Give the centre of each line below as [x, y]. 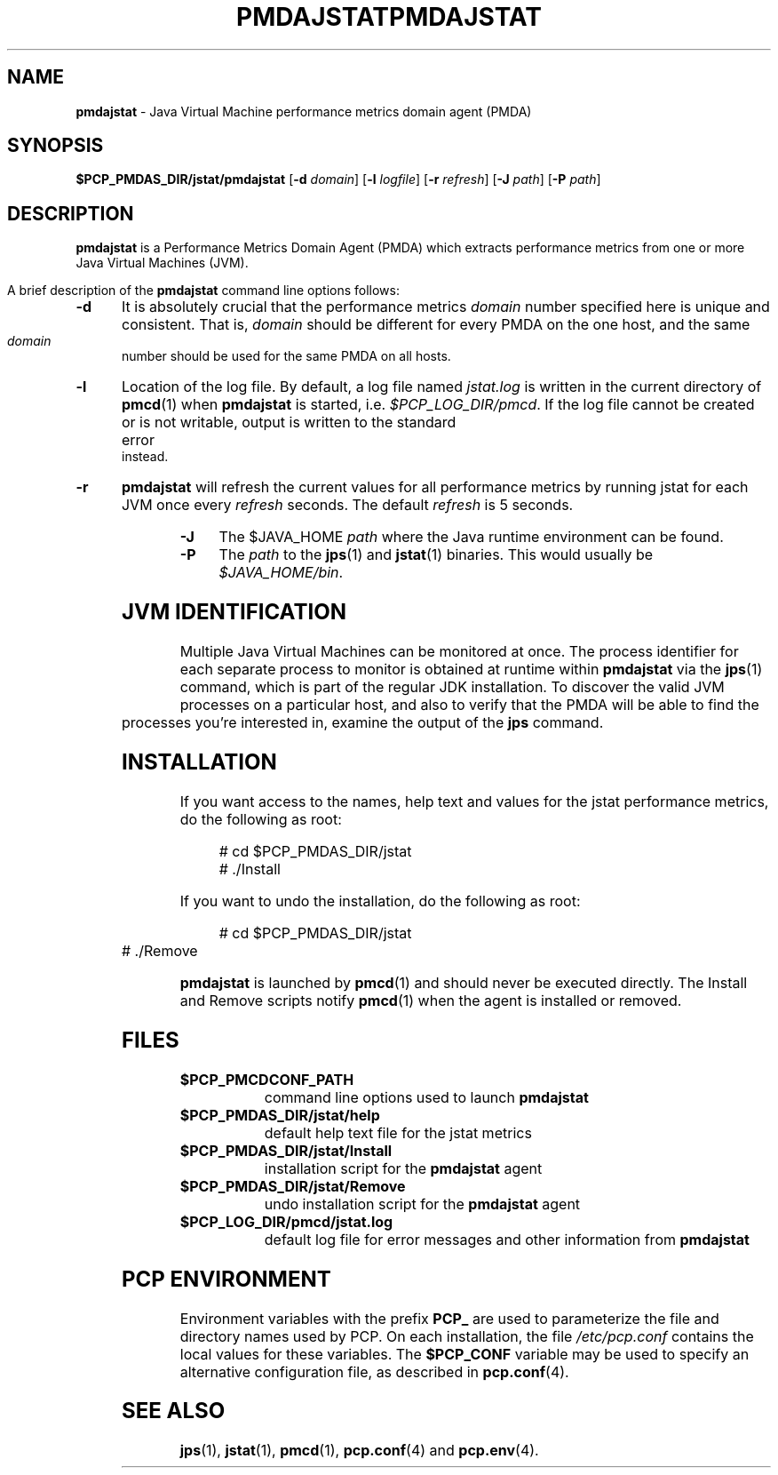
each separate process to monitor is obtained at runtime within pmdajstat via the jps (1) [471, 670]
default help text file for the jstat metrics [398, 1132]
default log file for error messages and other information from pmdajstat [507, 1239]
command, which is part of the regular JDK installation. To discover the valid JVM [452, 687]
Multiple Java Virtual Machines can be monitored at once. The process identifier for [459, 652]
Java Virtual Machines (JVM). [162, 263]
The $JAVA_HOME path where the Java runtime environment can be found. [471, 537]
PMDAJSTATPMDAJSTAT [389, 17]
